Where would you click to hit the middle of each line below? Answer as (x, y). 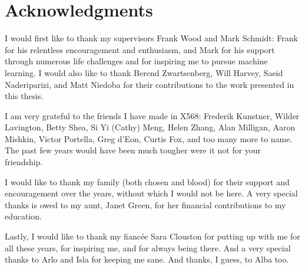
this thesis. (24, 96)
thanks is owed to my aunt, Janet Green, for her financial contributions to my (145, 204)
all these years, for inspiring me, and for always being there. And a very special (148, 247)
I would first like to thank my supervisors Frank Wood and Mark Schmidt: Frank (152, 38)
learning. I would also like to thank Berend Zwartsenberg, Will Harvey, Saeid (144, 72)
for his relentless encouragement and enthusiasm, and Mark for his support (140, 49)
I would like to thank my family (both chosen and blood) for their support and (147, 181)
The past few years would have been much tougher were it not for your (133, 150)
